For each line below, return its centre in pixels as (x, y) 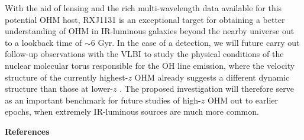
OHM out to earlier (243, 100)
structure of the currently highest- (67, 77)
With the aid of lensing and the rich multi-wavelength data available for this (143, 8)
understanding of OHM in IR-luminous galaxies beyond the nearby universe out (150, 31)
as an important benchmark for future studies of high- (103, 100)
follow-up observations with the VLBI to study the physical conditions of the (144, 54)
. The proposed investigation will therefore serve (207, 89)
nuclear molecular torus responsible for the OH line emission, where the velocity (150, 65)
